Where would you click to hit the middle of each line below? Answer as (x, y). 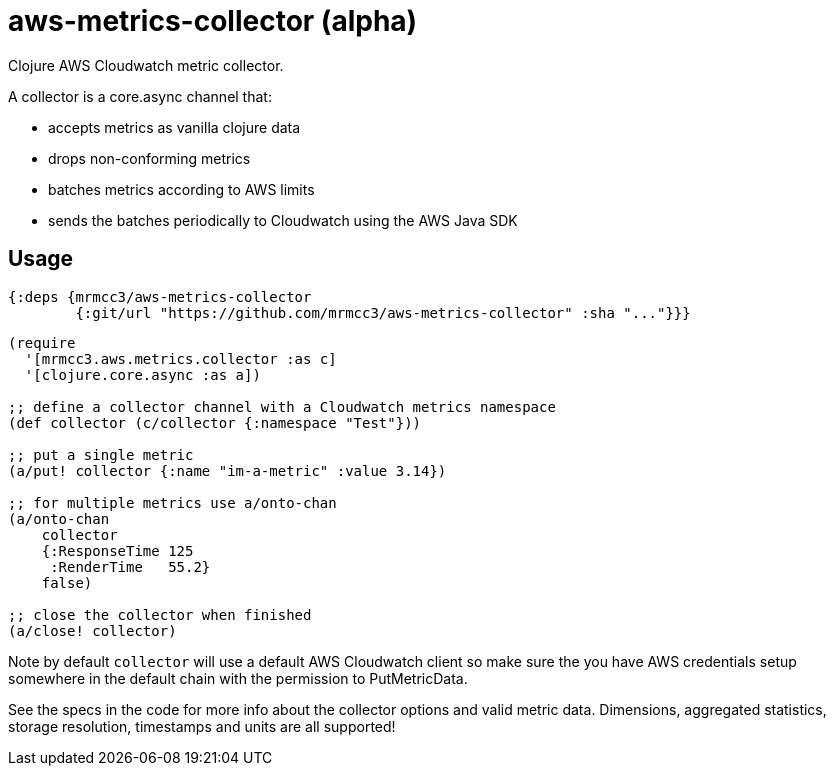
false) (67, 582)
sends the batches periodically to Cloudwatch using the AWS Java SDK (283, 220)
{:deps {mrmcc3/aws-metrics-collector (160, 296)
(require (42, 342)
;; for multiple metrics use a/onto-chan (172, 502)
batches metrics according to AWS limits (181, 189)
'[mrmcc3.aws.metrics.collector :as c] (180, 358)
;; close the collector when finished (160, 614)
